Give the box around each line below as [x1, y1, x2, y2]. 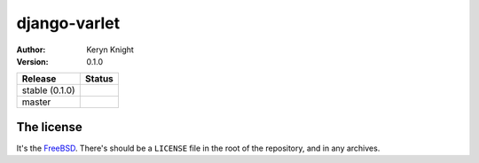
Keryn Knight [86, 44, 135, 55]
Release [21, 73, 57, 85]
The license [16, 120, 83, 135]
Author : [16, 44, 46, 55]
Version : [16, 56, 49, 66]
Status [84, 73, 114, 85]
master [21, 96, 51, 108]
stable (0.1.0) [21, 84, 75, 97]
